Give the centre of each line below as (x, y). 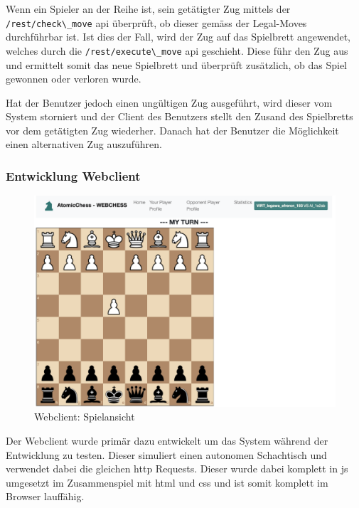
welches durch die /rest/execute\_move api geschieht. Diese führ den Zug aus (177, 50)
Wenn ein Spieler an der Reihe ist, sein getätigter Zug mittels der (148, 9)
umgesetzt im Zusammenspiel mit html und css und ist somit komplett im (167, 482)
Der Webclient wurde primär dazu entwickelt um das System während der (167, 440)
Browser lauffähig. (45, 496)
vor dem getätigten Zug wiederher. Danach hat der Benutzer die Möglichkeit (172, 130)
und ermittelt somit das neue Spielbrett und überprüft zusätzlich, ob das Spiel (177, 64)
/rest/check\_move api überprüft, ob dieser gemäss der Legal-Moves (156, 22)
